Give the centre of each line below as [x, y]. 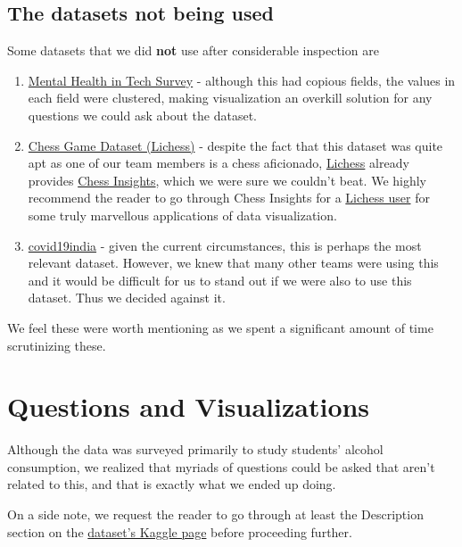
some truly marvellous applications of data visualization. [182, 215]
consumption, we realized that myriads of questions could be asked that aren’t [221, 466]
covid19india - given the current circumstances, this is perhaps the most [225, 245]
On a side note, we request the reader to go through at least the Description [215, 514]
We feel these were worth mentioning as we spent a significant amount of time [220, 327]
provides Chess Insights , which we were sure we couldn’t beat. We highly [227, 180]
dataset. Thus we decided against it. [127, 298]
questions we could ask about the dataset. [142, 115]
